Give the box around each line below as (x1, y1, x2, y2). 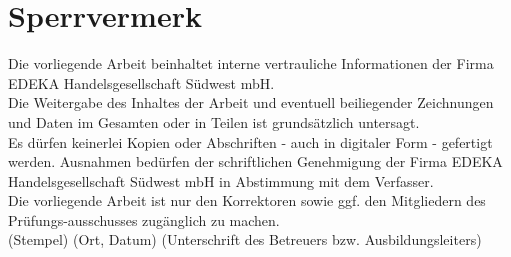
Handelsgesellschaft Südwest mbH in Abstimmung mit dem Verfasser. (8, 170, 434, 191)
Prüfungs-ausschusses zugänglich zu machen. (8, 209, 280, 230)
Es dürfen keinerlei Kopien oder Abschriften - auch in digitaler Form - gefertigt (8, 131, 493, 152)
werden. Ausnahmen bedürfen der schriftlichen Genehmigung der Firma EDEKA (8, 151, 503, 172)
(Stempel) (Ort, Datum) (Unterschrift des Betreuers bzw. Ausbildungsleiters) (8, 229, 482, 250)
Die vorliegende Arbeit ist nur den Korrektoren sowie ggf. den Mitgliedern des (8, 190, 486, 211)
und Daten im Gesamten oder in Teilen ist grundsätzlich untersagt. (8, 111, 420, 132)
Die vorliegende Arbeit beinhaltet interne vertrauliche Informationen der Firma (8, 53, 494, 74)
